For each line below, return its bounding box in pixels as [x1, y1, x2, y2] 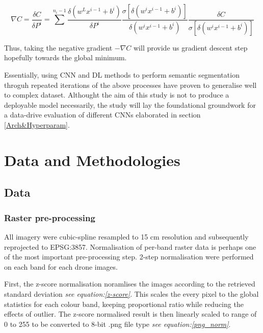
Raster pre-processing [4, 211, 95, 224]
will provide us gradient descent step [133, 42, 248, 53]
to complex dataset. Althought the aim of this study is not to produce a [4, 89, 229, 100]
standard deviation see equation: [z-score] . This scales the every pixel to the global [4, 288, 259, 299]
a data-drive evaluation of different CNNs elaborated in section [4, 109, 201, 120]
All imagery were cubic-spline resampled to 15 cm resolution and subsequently [4, 231, 249, 242]
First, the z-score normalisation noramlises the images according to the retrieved [4, 278, 255, 289]
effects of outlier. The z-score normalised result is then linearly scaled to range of [4, 308, 257, 319]
